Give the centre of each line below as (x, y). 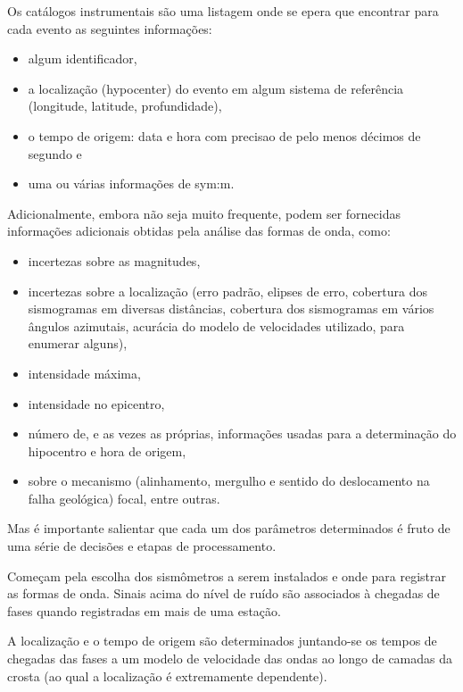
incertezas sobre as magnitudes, (114, 260)
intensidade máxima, (84, 373)
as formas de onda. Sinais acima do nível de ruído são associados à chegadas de (223, 593)
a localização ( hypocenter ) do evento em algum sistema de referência (216, 88)
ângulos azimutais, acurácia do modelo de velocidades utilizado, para (216, 325)
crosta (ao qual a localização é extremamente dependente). (167, 675)
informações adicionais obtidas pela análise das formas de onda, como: (199, 231)
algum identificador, (83, 58)
